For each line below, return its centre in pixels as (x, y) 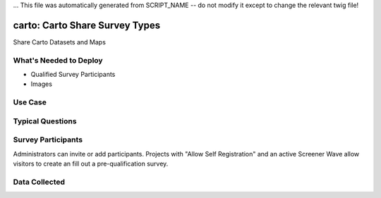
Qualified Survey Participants (73, 75)
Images (42, 84)
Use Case (30, 102)
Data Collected (39, 182)
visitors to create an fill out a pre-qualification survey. (91, 164)
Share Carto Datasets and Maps (59, 42)
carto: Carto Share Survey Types (87, 25)
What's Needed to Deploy (58, 60)
